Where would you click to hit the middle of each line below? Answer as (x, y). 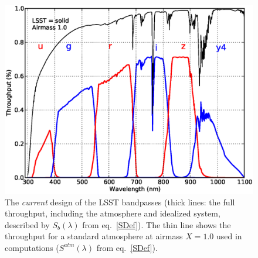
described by (27, 224)
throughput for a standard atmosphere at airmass (94, 236)
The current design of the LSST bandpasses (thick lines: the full (120, 202)
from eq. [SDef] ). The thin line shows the (157, 224)
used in (229, 236)
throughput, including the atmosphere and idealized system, (113, 213)
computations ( (32, 247)
